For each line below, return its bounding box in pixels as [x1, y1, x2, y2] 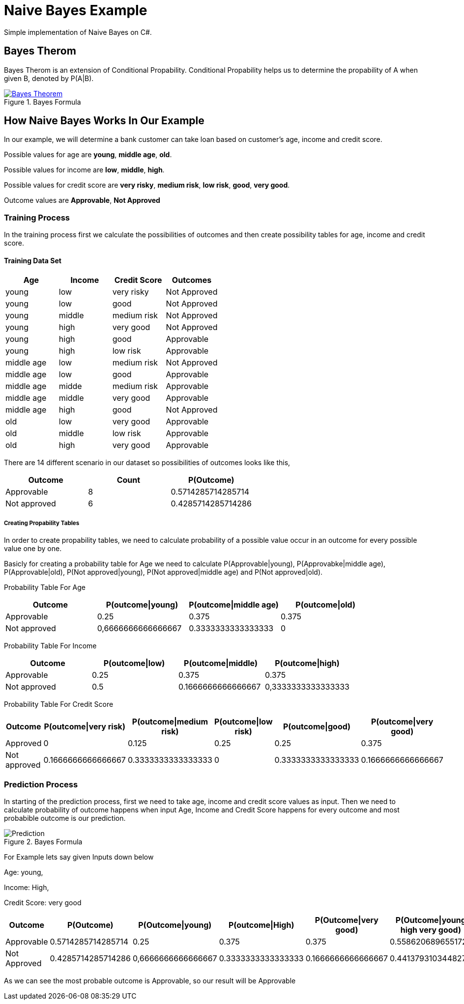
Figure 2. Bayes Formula [4, 837, 83, 846]
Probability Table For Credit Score [4, 700, 114, 709]
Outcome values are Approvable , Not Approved [4, 196, 160, 205]
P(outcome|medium [132, 717, 208, 727]
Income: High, [4, 883, 49, 892]
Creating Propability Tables [4, 519, 80, 527]
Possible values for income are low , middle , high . [4, 166, 165, 174]
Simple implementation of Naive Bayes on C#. [4, 28, 152, 36]
